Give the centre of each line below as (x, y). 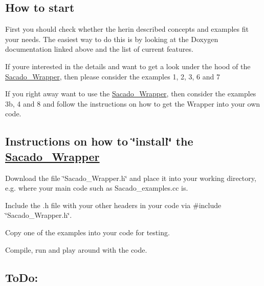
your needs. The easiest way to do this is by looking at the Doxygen (112, 39)
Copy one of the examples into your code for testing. (87, 232)
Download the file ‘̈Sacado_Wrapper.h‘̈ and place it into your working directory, (131, 178)
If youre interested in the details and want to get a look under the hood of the (128, 66)
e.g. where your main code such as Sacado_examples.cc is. (97, 188)
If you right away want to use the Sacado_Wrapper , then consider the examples (131, 94)
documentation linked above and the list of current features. (99, 49)
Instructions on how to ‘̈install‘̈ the (99, 141)
